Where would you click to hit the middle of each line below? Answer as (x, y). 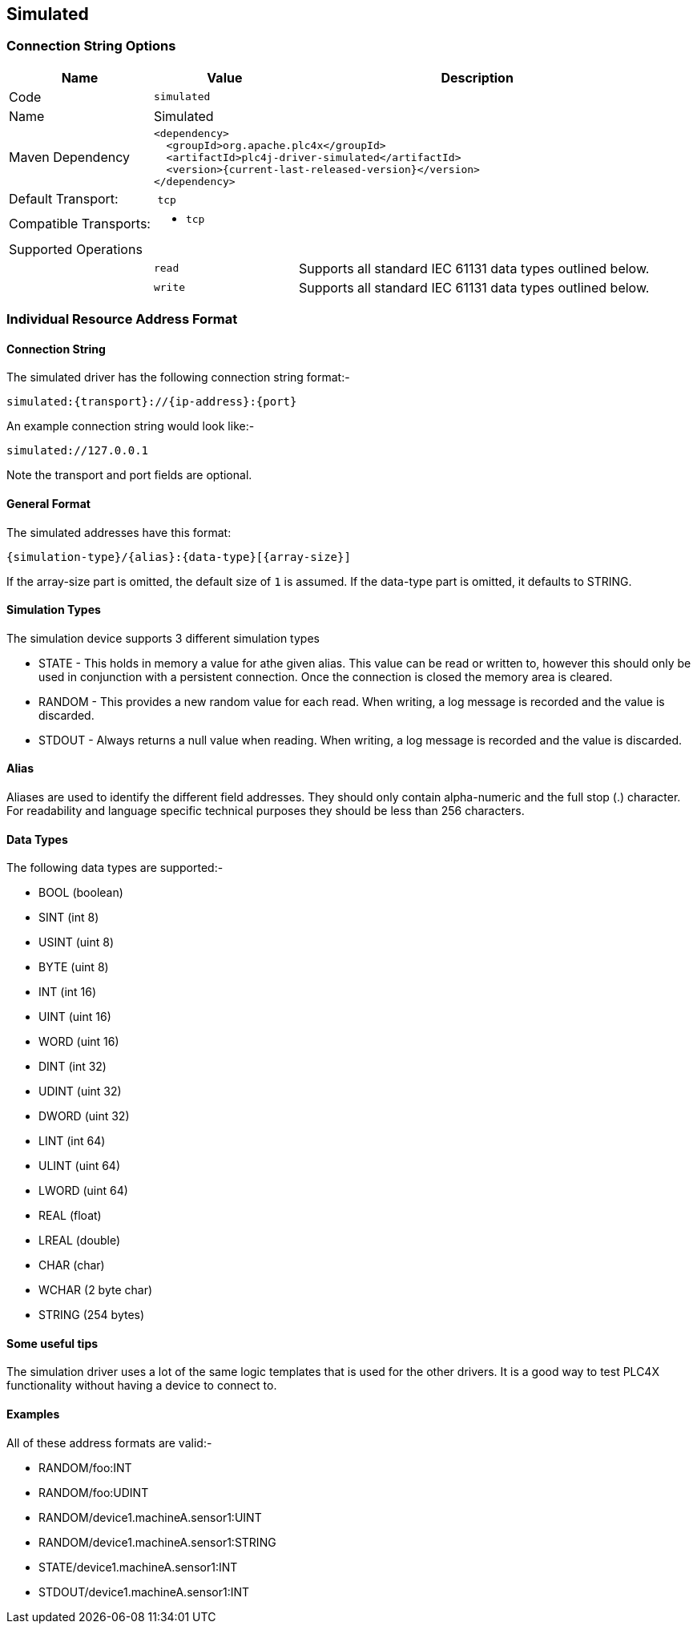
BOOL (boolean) (81, 893)
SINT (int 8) (69, 918)
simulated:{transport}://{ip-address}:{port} (152, 402)
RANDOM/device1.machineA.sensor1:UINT (150, 1517)
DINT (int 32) (73, 1067)
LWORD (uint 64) (83, 1191)
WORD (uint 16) (79, 1042)
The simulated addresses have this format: (119, 532)
